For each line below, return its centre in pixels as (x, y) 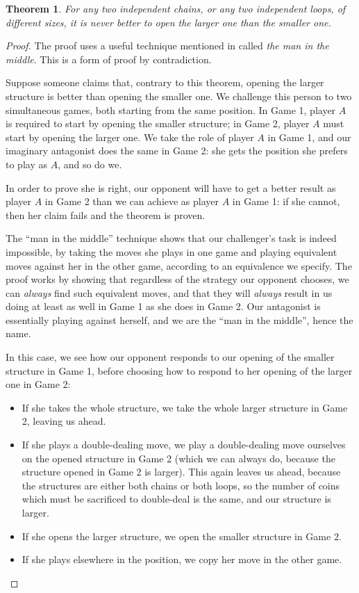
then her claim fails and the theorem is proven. (106, 214)
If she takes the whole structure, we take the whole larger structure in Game (185, 407)
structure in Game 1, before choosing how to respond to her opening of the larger (179, 370)
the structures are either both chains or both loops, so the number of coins (181, 485)
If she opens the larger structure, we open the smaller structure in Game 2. (182, 536)
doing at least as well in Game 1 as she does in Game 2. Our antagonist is (163, 306)
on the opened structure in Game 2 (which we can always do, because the (178, 458)
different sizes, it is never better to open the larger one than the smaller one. (168, 22)
